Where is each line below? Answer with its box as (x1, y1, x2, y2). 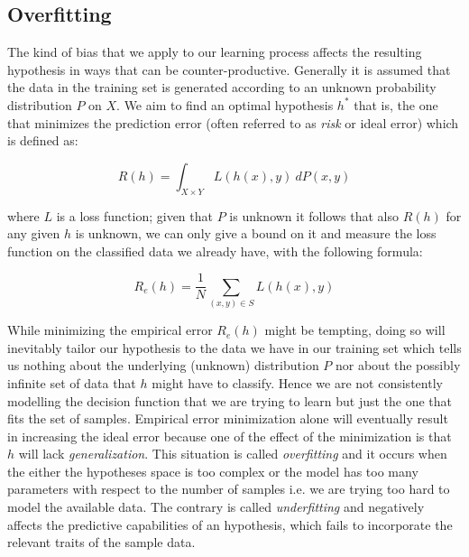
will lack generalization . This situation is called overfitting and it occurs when (18, 444, 447, 463)
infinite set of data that (7, 373, 136, 392)
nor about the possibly (336, 356, 461, 375)
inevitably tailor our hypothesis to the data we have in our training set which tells (7, 338, 462, 357)
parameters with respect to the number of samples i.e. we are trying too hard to (7, 479, 450, 498)
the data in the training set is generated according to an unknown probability (7, 78, 437, 97)
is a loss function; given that (56, 206, 213, 225)
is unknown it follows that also (229, 206, 400, 225)
